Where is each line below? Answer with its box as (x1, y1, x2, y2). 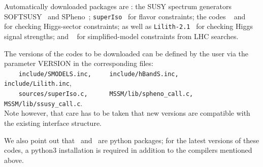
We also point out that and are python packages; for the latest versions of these (4, 135, 259, 145)
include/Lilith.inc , (4, 78, 72, 88)
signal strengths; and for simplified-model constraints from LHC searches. (4, 30, 239, 41)
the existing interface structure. (4, 117, 102, 128)
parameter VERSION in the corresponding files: (4, 58, 153, 69)
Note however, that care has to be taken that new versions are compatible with (4, 108, 250, 118)
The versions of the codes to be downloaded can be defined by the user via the (4, 48, 249, 58)
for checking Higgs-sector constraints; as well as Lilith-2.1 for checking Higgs (4, 21, 253, 31)
